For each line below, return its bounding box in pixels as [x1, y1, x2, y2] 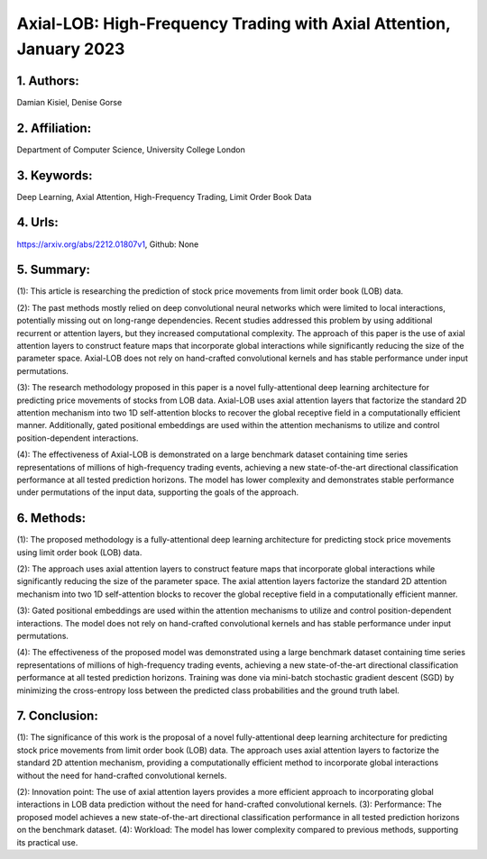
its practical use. [16, 836, 78, 847]
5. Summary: [16, 262, 90, 278]
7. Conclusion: [16, 708, 98, 724]
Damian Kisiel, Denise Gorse [16, 96, 123, 107]
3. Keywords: [16, 168, 93, 183]
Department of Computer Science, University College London [16, 144, 245, 155]
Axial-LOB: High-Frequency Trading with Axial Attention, [16, 14, 451, 33]
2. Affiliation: [16, 120, 92, 135]
